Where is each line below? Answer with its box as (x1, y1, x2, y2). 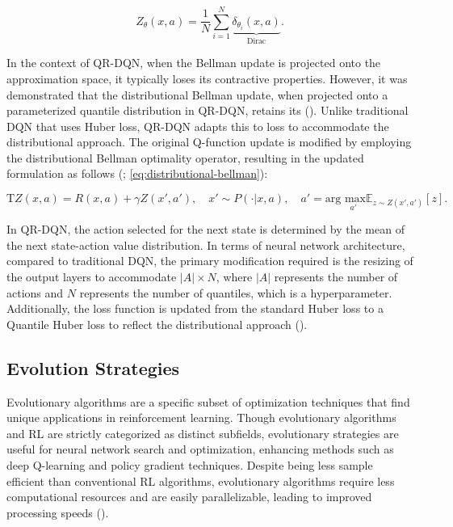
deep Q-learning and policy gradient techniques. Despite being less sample (6, 457, 373, 474)
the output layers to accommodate (6, 268, 177, 285)
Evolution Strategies (6, 355, 180, 380)
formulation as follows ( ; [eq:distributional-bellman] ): (6, 165, 268, 182)
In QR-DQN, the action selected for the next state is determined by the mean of (6, 221, 405, 238)
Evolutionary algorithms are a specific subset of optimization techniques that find (6, 393, 410, 410)
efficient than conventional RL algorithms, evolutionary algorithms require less (6, 472, 395, 489)
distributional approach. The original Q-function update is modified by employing (6, 133, 412, 150)
